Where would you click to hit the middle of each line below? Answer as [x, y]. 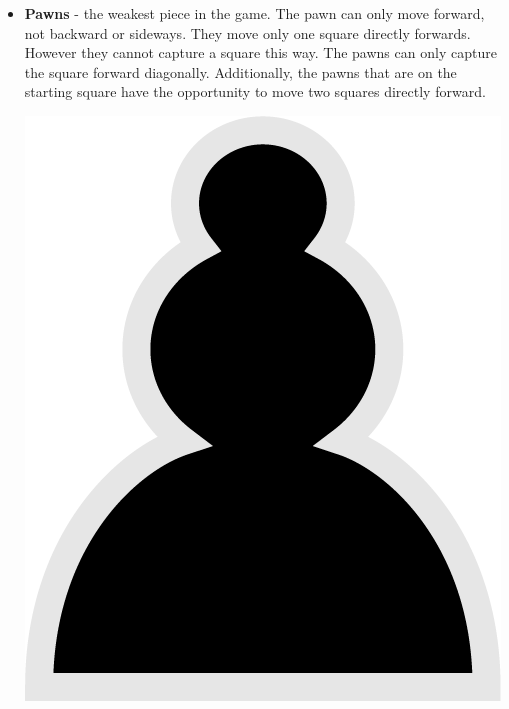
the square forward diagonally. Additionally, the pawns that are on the [240, 71]
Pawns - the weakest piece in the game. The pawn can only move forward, [254, 13]
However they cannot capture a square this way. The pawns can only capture [260, 52]
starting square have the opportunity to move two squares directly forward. [255, 91]
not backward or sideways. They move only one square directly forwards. [247, 32]
